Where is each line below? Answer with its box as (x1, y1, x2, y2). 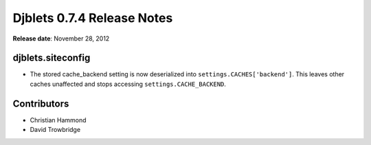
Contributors (12, 98, 69, 109)
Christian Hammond (30, 115, 87, 124)
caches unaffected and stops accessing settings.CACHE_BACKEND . (30, 80, 227, 88)
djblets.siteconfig (12, 52, 91, 64)
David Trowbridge (30, 126, 81, 134)
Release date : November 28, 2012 (12, 34, 110, 43)
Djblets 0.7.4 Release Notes (12, 10, 173, 25)
